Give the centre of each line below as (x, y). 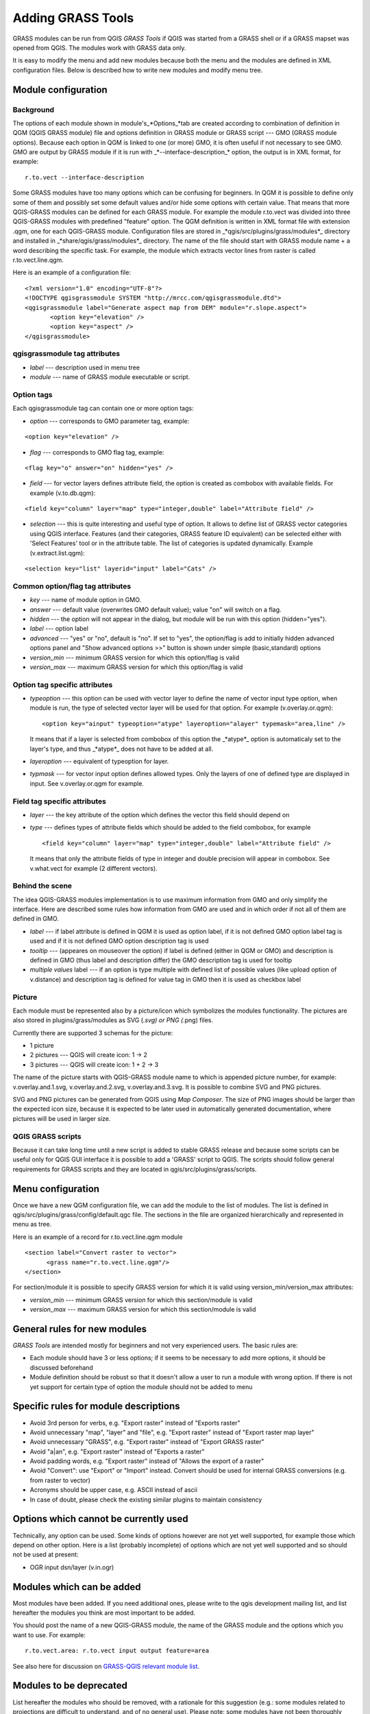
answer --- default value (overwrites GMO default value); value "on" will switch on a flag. (156, 609)
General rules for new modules (80, 1329)
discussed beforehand (62, 1367)
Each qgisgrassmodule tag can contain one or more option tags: (103, 409)
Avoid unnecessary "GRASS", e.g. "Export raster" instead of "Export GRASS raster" (147, 1442)
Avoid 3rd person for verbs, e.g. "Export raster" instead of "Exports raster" (135, 1423)
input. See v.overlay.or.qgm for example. (87, 783)
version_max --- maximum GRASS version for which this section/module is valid (143, 1309)
